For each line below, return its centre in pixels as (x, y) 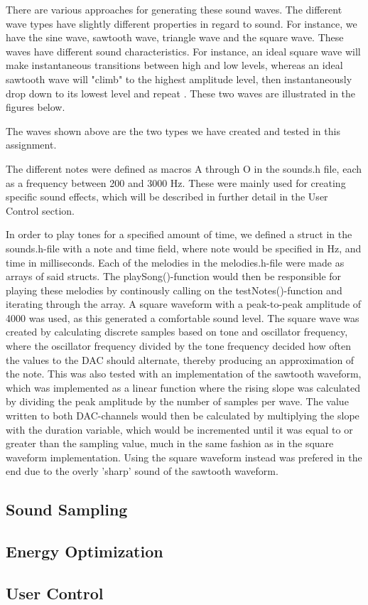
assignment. (31, 145)
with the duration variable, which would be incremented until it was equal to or (179, 429)
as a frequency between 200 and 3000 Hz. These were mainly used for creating (176, 182)
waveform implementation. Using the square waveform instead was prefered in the (184, 457)
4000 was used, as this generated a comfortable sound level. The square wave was (183, 317)
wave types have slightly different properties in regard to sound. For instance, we (182, 23)
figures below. (36, 107)
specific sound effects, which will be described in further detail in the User (167, 197)
